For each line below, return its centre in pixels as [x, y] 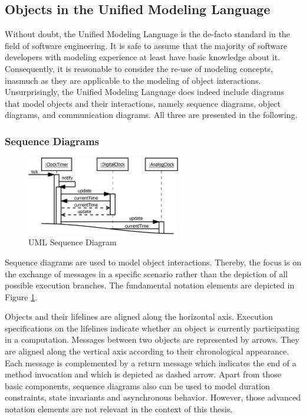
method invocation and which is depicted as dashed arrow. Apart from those [143, 374]
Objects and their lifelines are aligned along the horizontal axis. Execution [139, 316]
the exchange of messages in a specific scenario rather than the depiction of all [146, 273]
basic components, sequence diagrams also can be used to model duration [137, 385]
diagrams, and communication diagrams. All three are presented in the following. [151, 115]
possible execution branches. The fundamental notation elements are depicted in [150, 285]
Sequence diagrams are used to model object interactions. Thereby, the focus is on [153, 262]
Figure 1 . [21, 296]
